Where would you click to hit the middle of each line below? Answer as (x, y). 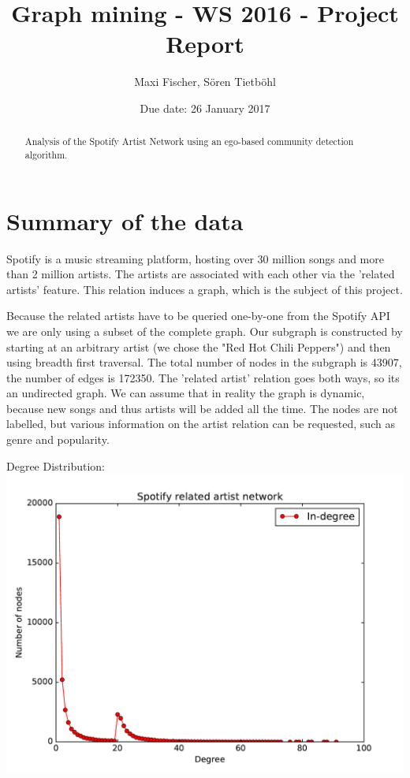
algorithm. (46, 154)
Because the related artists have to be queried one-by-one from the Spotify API (198, 316)
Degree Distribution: (56, 465)
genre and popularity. (58, 439)
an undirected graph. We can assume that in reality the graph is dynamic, (186, 393)
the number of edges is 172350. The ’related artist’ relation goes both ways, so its (203, 377)
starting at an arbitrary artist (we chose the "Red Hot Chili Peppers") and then (199, 346)
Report (205, 44)
